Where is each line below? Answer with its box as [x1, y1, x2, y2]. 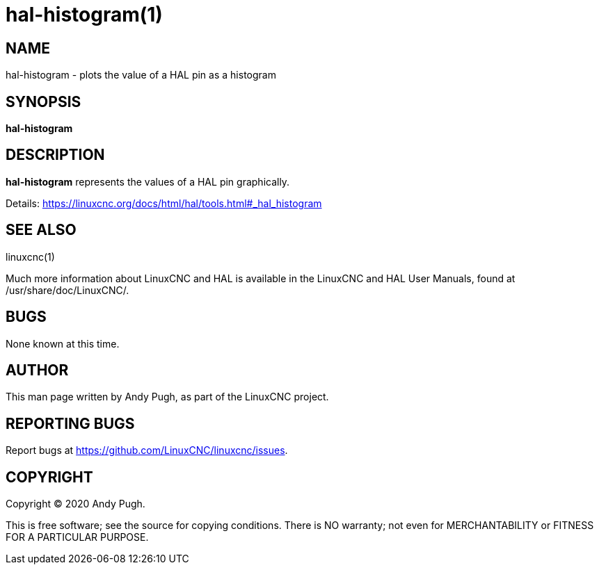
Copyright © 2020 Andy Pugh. [6, 498, 145, 510]
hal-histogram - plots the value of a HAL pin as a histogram [6, 69, 276, 81]
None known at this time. [6, 337, 120, 350]
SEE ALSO [6, 221, 77, 239]
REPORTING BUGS [6, 414, 135, 432]
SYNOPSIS [6, 92, 81, 111]
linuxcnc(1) [6, 250, 55, 263]
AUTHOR [6, 361, 69, 379]
